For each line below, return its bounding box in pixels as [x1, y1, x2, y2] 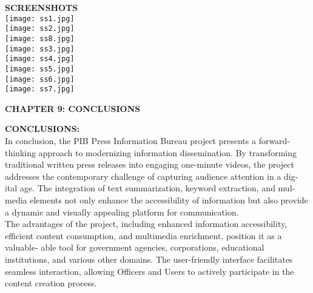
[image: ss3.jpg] [5, 44, 75, 53]
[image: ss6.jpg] [5, 74, 75, 84]
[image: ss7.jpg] [5, 85, 75, 94]
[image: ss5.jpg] [5, 64, 75, 73]
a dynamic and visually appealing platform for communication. [5, 205, 239, 218]
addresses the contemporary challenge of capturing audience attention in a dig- [5, 170, 298, 182]
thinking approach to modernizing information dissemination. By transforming [5, 146, 297, 159]
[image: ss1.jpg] [5, 14, 75, 23]
